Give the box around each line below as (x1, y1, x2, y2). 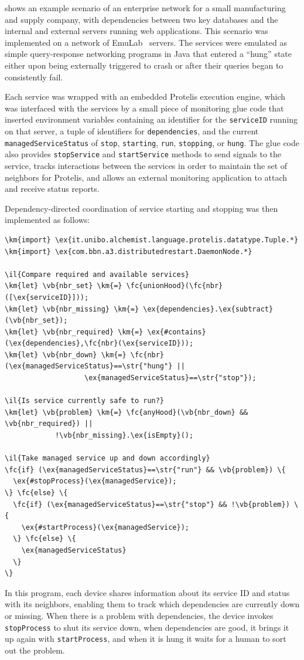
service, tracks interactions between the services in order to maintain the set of (5, 159, 288, 171)
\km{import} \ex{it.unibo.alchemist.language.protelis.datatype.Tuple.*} (5, 235, 299, 244)
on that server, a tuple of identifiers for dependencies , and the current (5, 125, 259, 137)
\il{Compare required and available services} (5, 270, 189, 279)
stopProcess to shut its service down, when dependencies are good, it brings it (5, 621, 289, 633)
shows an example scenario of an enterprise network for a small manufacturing (5, 2, 286, 13)
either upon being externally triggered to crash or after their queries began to (5, 59, 283, 71)
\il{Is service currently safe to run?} (5, 397, 165, 405)
